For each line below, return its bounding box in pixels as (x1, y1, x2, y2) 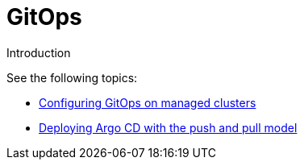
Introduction (6, 45, 71, 60)
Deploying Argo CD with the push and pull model (39, 120, 298, 135)
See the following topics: (6, 70, 138, 85)
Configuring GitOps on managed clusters (39, 95, 256, 110)
